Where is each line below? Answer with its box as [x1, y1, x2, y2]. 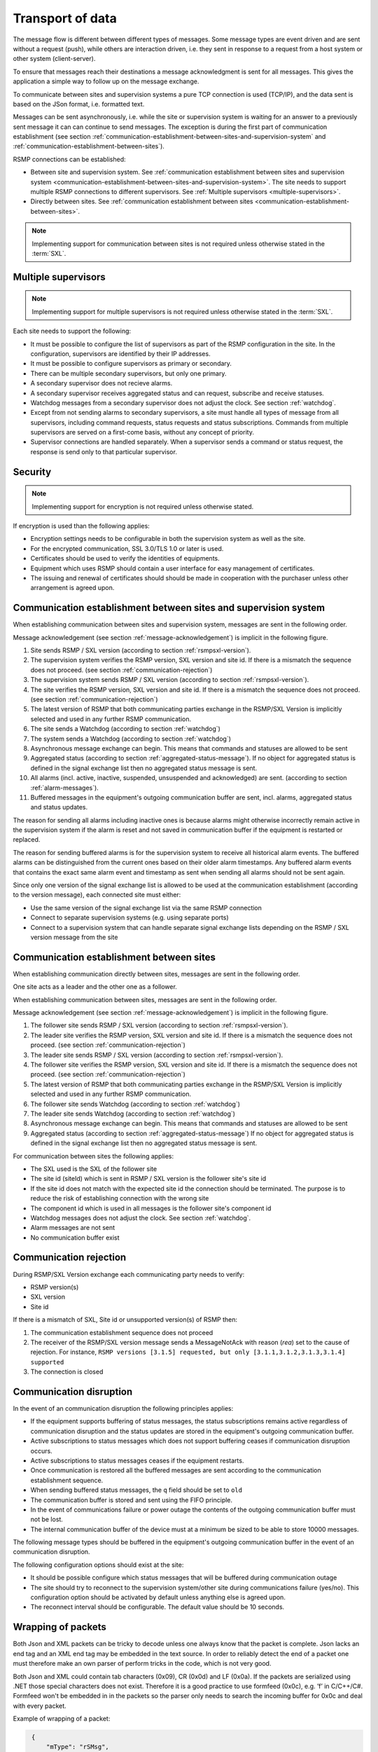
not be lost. [30, 1515, 63, 1524]
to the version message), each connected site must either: [13, 891, 181, 899]
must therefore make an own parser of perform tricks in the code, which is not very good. [13, 1659, 272, 1668]
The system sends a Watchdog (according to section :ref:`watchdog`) [30, 734, 231, 743]
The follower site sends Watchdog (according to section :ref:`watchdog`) [30, 1100, 241, 1108]
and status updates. [30, 803, 88, 812]
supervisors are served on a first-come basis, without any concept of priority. [30, 428, 255, 437]
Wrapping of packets [13, 1621, 106, 1633]
